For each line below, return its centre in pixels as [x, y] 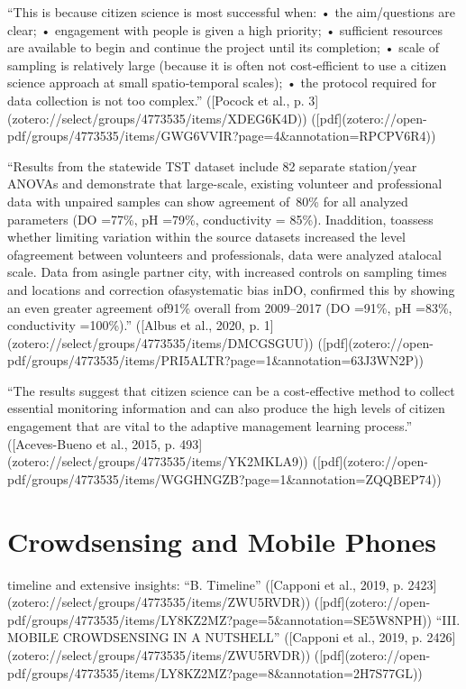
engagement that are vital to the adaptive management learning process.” [210, 426]
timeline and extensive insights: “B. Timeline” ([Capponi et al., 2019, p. [206, 584]
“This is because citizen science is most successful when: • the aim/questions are [231, 12]
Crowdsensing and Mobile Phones [222, 541]
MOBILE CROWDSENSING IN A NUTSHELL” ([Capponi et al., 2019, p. [215, 637]
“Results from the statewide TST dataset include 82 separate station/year [212, 165]
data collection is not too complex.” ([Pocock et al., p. [156, 100]
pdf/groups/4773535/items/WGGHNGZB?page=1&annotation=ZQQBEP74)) [224, 478]
